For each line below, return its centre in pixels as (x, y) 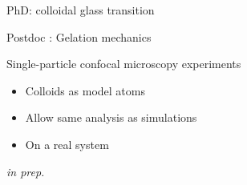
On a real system (67, 144)
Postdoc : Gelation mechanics (79, 36)
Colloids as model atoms (85, 90)
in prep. (26, 171)
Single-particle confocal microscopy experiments (124, 64)
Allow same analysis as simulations (111, 117)
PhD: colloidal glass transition (81, 10)
